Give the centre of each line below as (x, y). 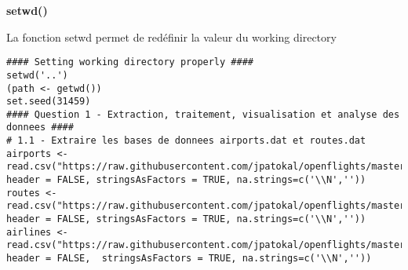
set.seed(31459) (49, 102)
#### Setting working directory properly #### (130, 62)
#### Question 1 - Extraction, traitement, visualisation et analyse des (203, 114)
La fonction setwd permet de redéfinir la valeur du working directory (171, 36)
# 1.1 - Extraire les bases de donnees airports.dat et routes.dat (186, 141)
